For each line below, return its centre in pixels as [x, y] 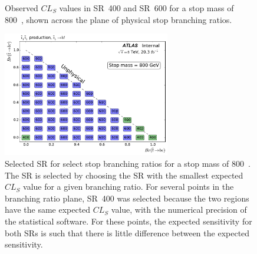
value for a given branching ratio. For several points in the [128, 187]
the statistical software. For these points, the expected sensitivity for [128, 221]
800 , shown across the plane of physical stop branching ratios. [118, 19]
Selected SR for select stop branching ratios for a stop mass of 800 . [128, 163]
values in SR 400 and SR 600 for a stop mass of [146, 8]
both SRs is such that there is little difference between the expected [127, 232]
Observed [22, 8]
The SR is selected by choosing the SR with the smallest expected [124, 175]
